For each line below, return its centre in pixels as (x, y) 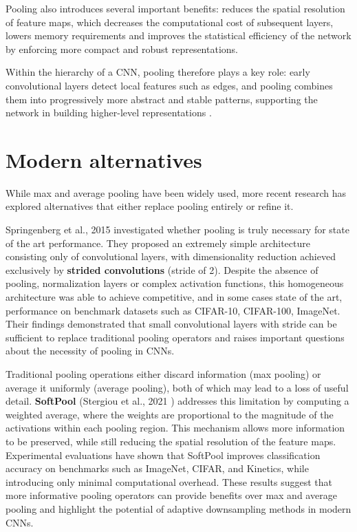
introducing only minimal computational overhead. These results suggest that (169, 481)
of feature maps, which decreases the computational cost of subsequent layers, (170, 22)
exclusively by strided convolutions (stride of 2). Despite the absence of (162, 269)
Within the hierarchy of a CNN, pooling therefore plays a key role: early (158, 72)
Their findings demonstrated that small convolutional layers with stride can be (171, 324)
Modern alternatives (104, 159)
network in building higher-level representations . (109, 113)
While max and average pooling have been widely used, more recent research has (176, 192)
